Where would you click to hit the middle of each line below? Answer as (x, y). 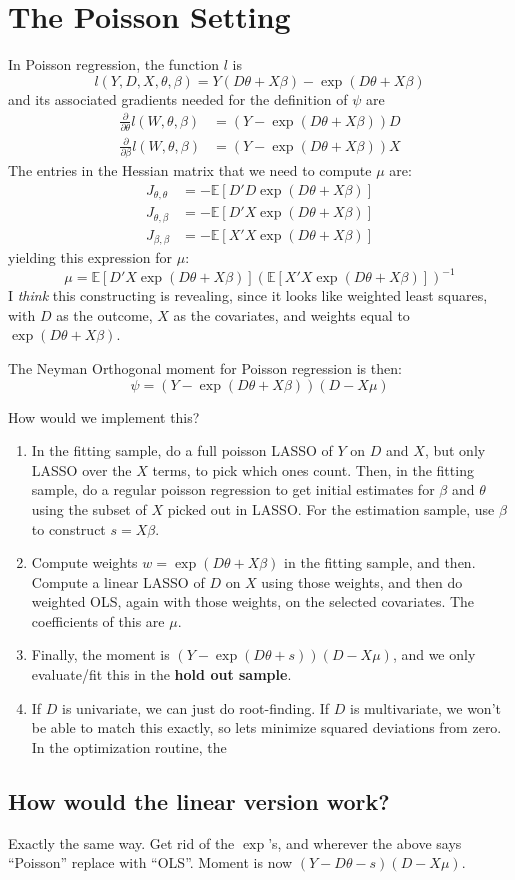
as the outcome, (104, 314)
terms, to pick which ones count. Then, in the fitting (313, 469)
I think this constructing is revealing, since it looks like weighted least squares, (248, 295)
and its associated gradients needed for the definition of (178, 98)
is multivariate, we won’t (425, 707)
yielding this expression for (90, 257)
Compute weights (84, 562)
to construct (68, 528)
